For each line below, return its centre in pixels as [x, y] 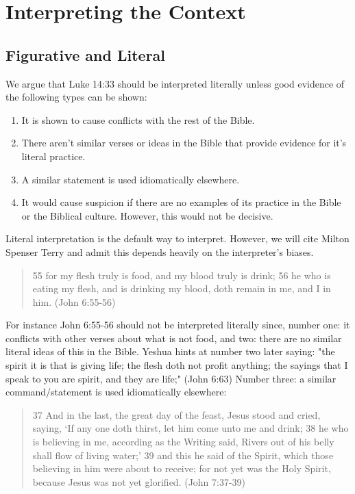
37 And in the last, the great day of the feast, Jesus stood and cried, [176, 414]
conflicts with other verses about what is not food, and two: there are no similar [174, 338]
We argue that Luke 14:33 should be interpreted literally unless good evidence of [175, 83]
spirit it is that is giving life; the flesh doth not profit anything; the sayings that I [177, 365]
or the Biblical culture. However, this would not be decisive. [147, 215]
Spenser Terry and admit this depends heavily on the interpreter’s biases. [160, 251]
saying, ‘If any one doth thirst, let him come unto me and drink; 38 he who [191, 428]
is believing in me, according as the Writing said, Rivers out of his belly [183, 442]
